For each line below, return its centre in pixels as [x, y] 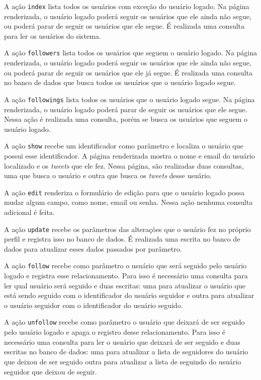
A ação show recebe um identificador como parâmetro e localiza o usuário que [124, 146]
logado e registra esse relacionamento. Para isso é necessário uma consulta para [126, 276]
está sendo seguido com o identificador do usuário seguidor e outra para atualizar [129, 295]
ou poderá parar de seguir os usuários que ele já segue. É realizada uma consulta [128, 72]
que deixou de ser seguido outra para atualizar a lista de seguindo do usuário [123, 361]
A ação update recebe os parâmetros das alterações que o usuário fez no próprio [127, 229]
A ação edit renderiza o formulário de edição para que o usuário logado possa [124, 192]
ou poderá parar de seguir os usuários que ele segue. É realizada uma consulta [124, 26]
